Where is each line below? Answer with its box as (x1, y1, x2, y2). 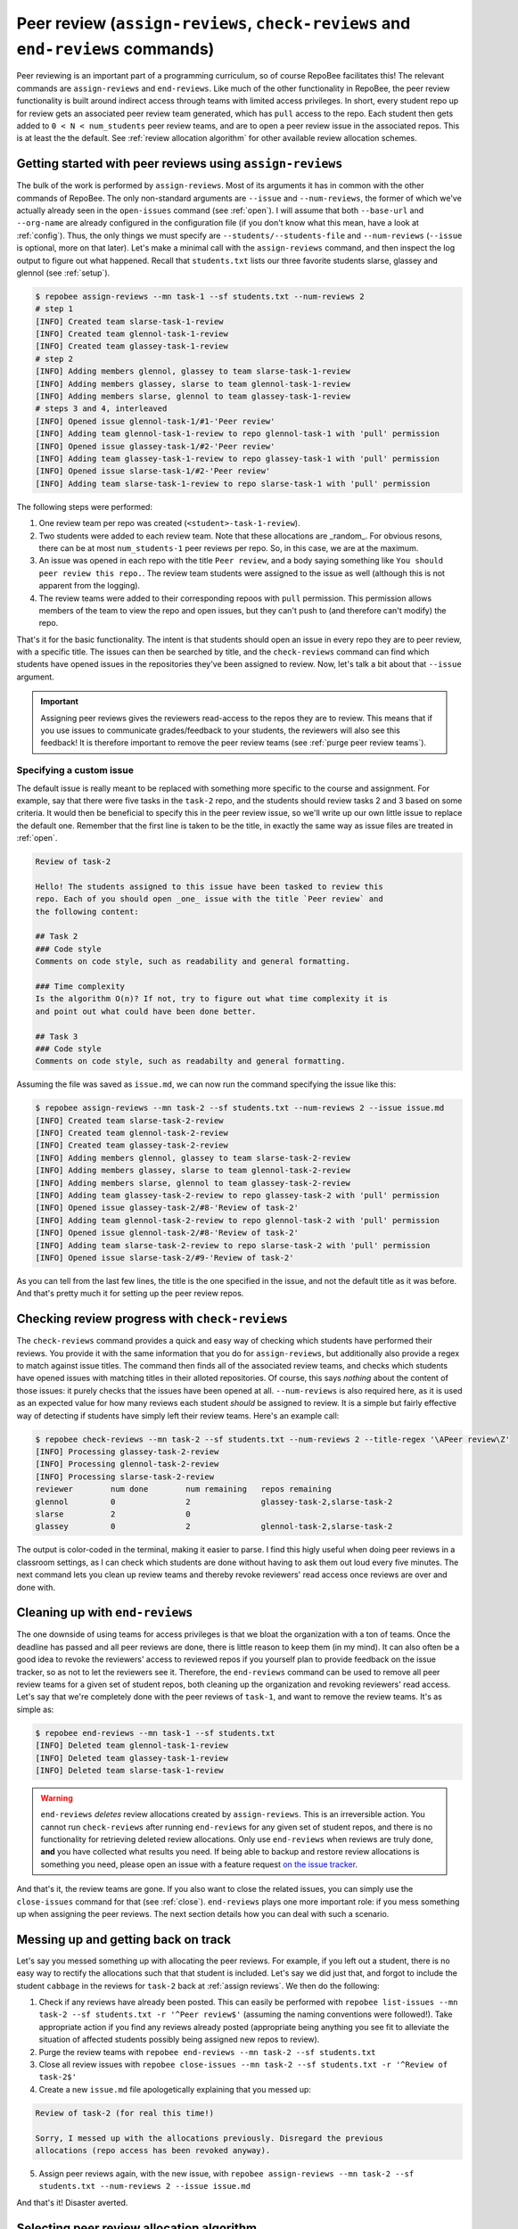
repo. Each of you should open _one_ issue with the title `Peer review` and (35, 894, 383, 904)
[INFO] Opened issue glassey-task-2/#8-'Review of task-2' (35, 1203, 299, 1213)
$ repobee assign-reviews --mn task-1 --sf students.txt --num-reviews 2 (35, 291, 365, 301)
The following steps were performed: (16, 501, 153, 512)
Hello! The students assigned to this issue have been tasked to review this (35, 881, 383, 892)
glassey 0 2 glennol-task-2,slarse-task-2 (35, 1521, 393, 1532)
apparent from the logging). (38, 580, 141, 591)
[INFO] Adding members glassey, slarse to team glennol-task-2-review (35, 1165, 351, 1176)
